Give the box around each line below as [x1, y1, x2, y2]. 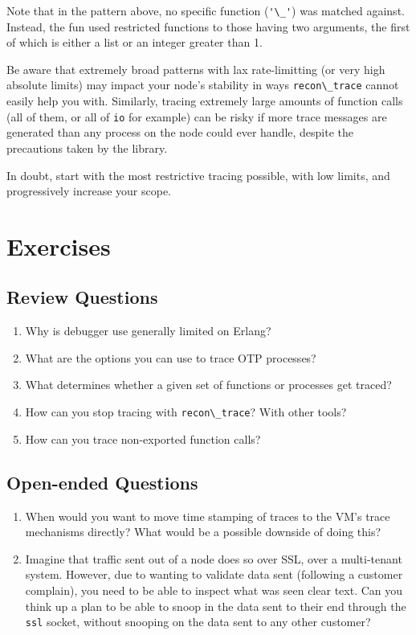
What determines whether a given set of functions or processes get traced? [25, 376, 392, 393]
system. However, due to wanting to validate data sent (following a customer [25, 566, 403, 583]
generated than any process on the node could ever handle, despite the [6, 124, 354, 141]
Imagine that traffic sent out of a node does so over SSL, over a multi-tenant [25, 550, 402, 567]
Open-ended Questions [6, 469, 198, 494]
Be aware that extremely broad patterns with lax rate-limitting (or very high [6, 60, 385, 77]
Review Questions [6, 285, 158, 309]
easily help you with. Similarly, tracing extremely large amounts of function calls [6, 92, 403, 109]
